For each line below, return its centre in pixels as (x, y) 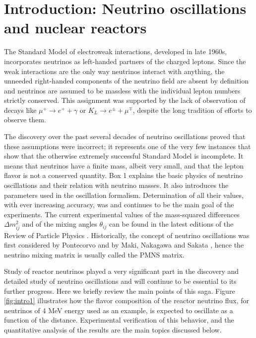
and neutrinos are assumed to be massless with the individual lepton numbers (122, 90)
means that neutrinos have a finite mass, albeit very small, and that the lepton (124, 165)
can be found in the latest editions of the (171, 224)
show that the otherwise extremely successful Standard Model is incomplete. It (124, 156)
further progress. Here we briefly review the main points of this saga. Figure (120, 291)
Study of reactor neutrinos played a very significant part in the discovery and (122, 271)
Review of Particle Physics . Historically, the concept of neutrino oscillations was (127, 235)
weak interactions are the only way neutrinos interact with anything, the (114, 71)
